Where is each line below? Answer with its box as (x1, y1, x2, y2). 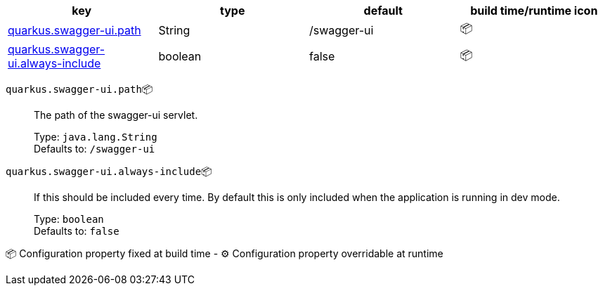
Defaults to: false (34, 225, 119, 237)
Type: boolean (34, 213, 104, 225)
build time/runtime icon (470, 4, 598, 18)
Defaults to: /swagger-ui (34, 143, 155, 155)
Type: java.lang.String (34, 131, 157, 143)
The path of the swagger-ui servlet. (34, 109, 198, 121)
